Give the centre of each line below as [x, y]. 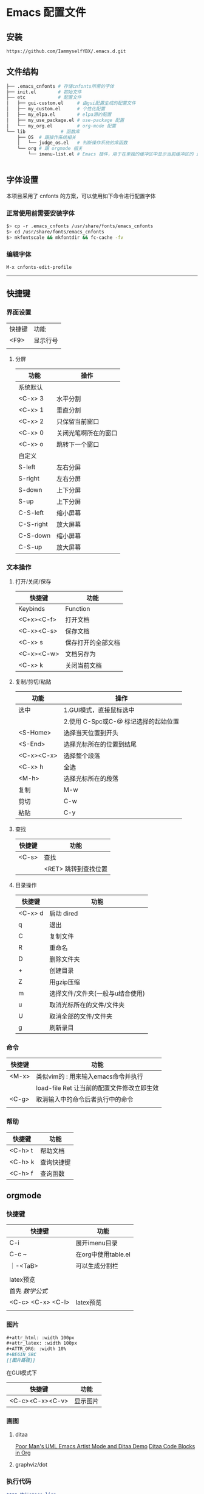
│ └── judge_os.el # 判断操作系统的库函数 [73, 143]
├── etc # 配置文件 [44, 98]
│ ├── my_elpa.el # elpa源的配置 [59, 115]
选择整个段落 [82, 755]
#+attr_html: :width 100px [40, 1338]
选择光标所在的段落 [91, 778]
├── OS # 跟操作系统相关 [47, 137]
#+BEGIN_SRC [21, 1355]
